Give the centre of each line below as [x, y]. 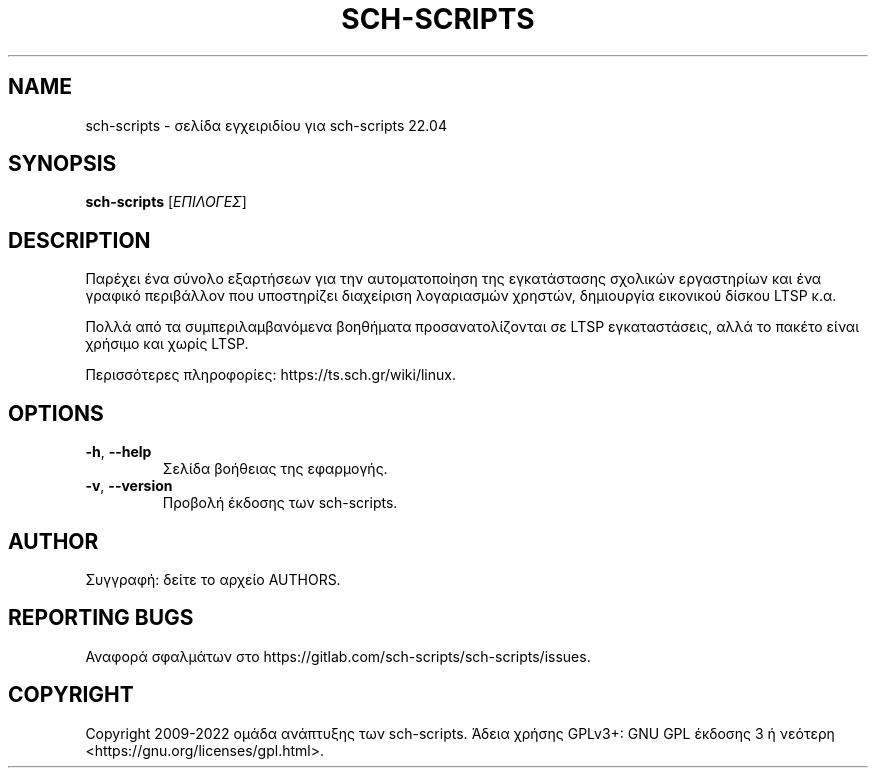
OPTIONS [56, 413]
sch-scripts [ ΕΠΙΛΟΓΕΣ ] [166, 202]
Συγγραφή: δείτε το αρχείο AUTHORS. [213, 579]
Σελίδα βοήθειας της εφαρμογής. [275, 469]
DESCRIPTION [79, 240]
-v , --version [129, 486]
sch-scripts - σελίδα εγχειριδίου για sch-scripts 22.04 [266, 125]
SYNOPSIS [62, 164]
